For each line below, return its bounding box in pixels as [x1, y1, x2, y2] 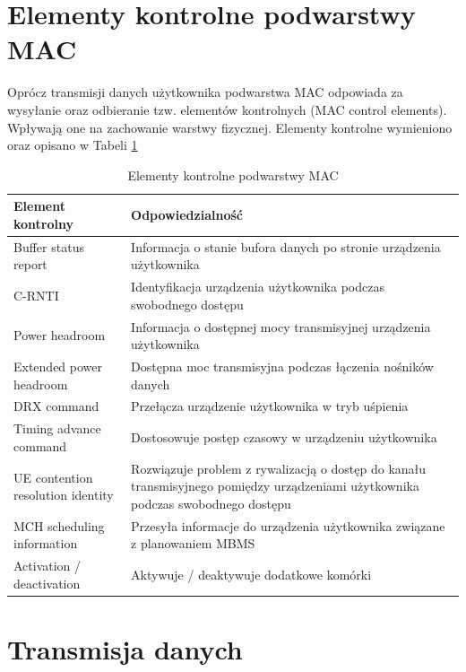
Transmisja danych [7, 631, 243, 668]
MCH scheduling [13, 516, 105, 535]
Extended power [13, 357, 103, 376]
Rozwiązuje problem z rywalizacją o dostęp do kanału [131, 458, 427, 477]
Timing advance [13, 419, 101, 438]
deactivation [13, 573, 81, 592]
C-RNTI [13, 285, 59, 304]
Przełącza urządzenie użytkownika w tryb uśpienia [131, 397, 409, 415]
